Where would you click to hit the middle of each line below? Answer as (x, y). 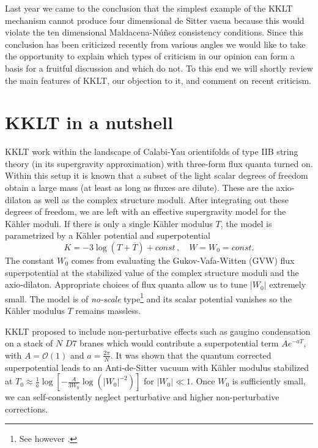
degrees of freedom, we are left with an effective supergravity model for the (146, 211)
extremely (288, 284)
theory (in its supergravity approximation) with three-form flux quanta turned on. (159, 163)
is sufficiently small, (269, 381)
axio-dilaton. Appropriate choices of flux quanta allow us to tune (126, 284)
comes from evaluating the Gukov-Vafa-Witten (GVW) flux (183, 260)
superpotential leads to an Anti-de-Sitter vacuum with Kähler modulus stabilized (157, 367)
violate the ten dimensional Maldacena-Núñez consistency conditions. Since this (154, 32)
